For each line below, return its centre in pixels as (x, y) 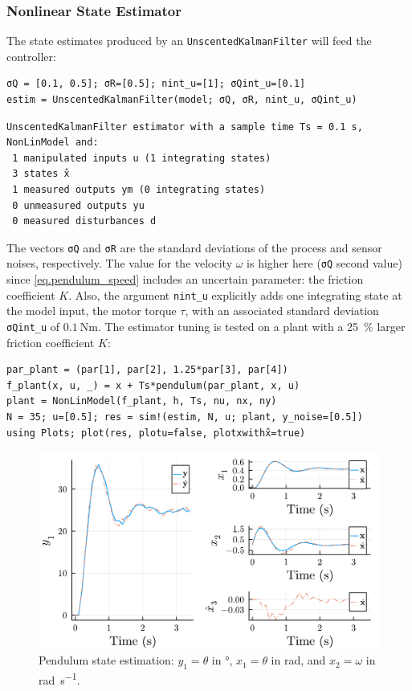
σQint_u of (33, 326)
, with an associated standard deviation (282, 311)
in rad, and (298, 660)
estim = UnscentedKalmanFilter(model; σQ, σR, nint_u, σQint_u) (182, 100)
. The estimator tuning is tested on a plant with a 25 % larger (251, 326)
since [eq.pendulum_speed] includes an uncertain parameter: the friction (185, 279)
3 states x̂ (41, 174)
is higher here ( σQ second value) (324, 263)
